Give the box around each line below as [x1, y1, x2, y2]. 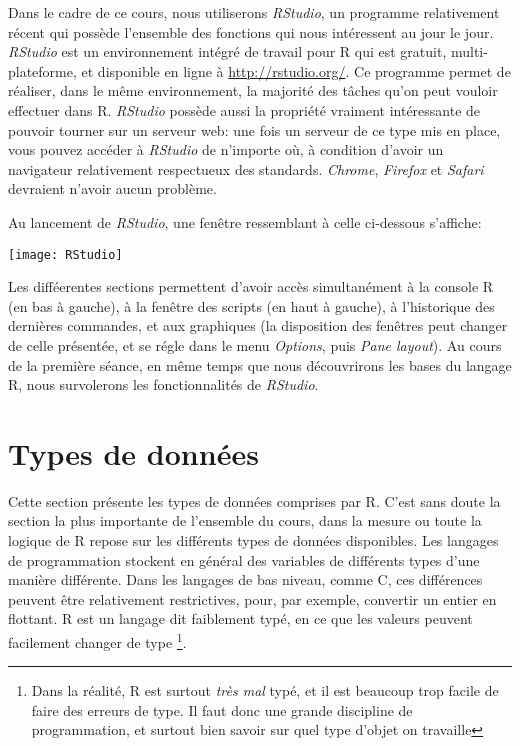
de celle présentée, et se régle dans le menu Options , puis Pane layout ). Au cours [8, 334, 502, 355]
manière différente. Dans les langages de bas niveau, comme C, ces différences [8, 569, 483, 590]
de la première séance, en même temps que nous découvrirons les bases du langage [8, 354, 512, 375]
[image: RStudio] [8, 247, 123, 262]
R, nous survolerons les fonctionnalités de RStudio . [8, 374, 319, 395]
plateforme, [8, 60, 77, 81]
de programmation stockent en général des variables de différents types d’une [8, 549, 480, 570]
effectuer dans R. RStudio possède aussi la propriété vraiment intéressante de [8, 99, 481, 120]
